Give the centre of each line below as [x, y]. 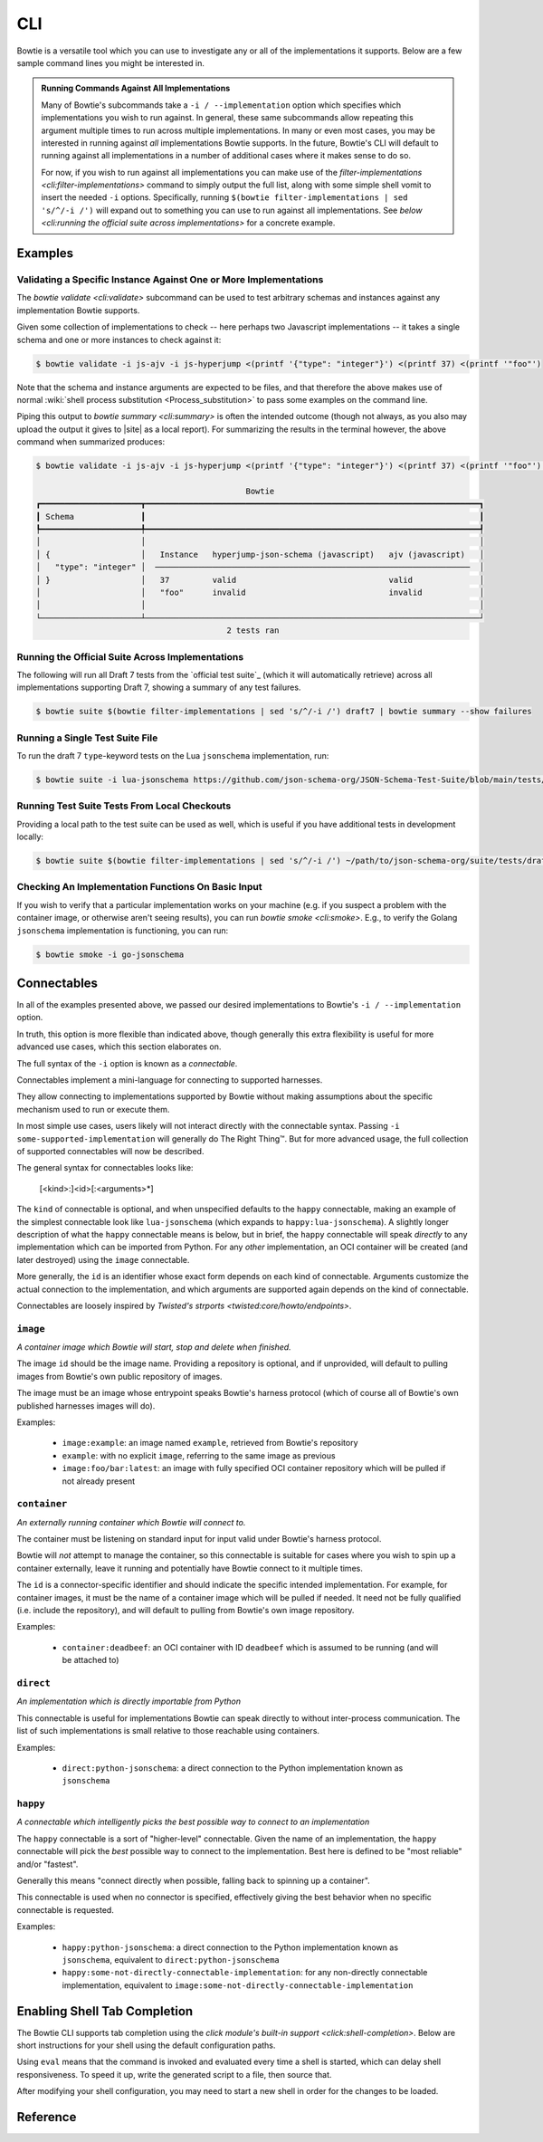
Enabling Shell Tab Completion [105, 2011]
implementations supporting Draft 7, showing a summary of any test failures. [159, 687]
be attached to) [90, 1660]
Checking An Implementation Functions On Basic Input [139, 887]
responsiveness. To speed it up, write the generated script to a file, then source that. [174, 2074]
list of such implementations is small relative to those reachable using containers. [168, 1731]
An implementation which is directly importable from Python [129, 1701]
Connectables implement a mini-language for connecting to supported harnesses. [170, 1080]
